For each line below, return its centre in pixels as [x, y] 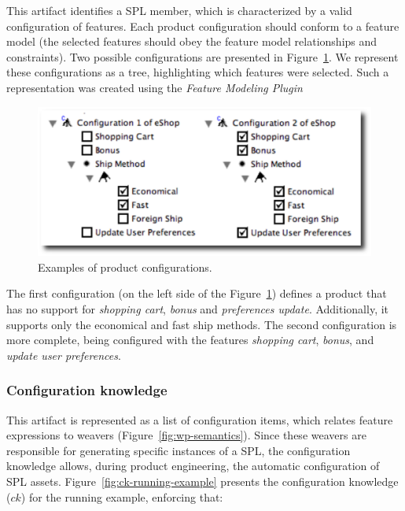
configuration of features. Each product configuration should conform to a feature [203, 26]
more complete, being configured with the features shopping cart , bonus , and [190, 340]
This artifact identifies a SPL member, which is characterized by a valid [179, 10]
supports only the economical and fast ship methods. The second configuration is [202, 324]
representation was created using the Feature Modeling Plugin [155, 87]
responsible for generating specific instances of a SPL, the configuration [179, 450]
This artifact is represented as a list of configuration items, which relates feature [200, 419]
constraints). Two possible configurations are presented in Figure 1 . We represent [202, 56]
